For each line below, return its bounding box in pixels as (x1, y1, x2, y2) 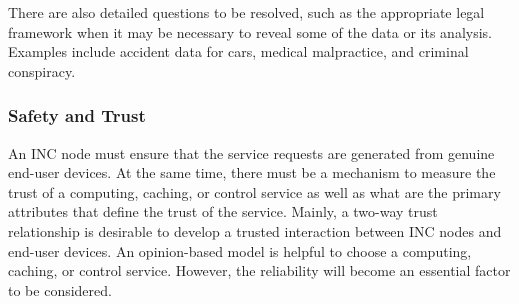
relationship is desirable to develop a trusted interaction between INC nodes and (8, 220, 502, 241)
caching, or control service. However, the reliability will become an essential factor (8, 260, 511, 281)
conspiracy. (8, 60, 76, 81)
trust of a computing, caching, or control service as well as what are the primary (8, 181, 501, 202)
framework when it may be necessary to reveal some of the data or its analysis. (8, 21, 492, 42)
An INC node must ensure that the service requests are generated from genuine (8, 142, 495, 163)
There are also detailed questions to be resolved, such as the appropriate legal (8, 2, 485, 22)
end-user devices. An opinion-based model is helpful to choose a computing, (8, 240, 472, 261)
